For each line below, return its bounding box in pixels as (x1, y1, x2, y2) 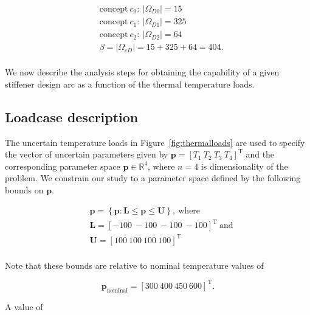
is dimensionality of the (201, 159, 288, 172)
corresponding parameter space (5, 159, 120, 172)
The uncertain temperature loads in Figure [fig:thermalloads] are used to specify (5, 136, 305, 148)
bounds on (5, 183, 44, 196)
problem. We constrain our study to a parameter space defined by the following (5, 171, 301, 184)
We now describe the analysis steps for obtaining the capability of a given (5, 66, 280, 78)
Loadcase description (5, 107, 139, 126)
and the (246, 148, 275, 161)
